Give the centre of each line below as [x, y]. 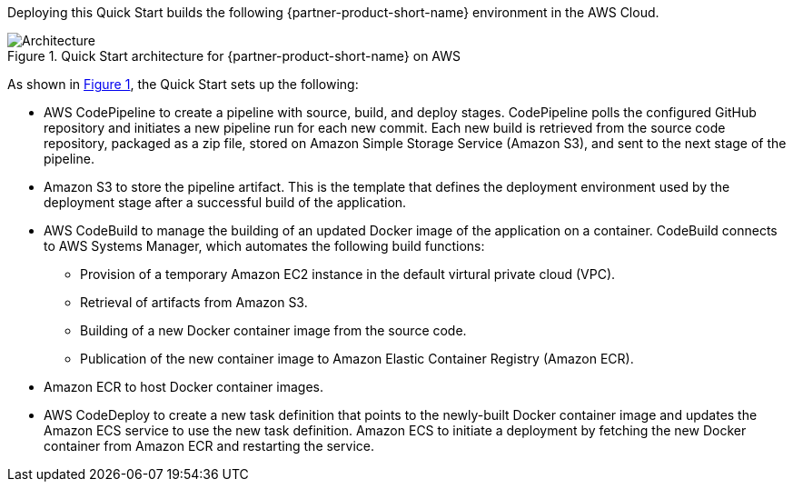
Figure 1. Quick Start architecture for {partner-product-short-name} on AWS [234, 56]
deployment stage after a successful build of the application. [225, 202]
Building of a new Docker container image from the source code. [273, 330]
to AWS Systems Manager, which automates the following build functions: [264, 246]
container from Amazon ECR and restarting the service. [209, 446]
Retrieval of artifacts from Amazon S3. [194, 302]
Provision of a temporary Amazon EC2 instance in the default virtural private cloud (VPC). [348, 274]
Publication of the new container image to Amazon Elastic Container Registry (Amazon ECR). [357, 359]
